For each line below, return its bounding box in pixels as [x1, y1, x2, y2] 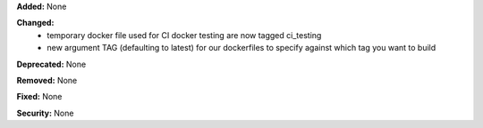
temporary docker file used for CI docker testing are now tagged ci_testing [47, 29, 322, 40]
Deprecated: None [16, 59, 87, 69]
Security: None [16, 108, 74, 118]
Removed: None [16, 75, 78, 85]
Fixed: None [16, 92, 63, 102]
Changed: [16, 18, 55, 28]
